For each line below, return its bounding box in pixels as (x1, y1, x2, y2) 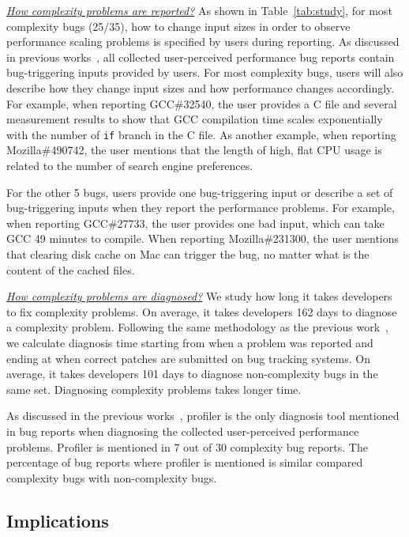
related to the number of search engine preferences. (6, 157, 253, 173)
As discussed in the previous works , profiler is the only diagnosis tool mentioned (6, 407, 400, 424)
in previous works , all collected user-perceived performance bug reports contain (6, 48, 395, 65)
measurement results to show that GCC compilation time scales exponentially (6, 111, 383, 127)
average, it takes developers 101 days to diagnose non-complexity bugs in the (6, 365, 378, 382)
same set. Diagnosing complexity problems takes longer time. (6, 380, 302, 397)
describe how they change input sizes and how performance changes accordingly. (6, 79, 395, 96)
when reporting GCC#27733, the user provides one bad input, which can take (6, 214, 385, 231)
